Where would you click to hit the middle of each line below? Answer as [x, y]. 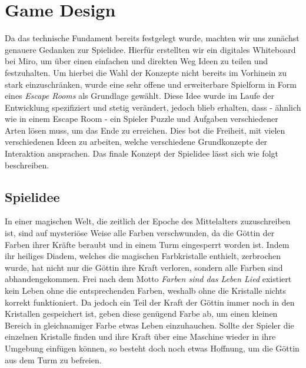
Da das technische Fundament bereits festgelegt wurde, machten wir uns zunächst [152, 38]
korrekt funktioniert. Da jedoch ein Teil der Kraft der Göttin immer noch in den [150, 302]
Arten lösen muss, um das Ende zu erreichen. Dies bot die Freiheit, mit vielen [145, 130]
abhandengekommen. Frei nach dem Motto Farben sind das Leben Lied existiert [148, 279]
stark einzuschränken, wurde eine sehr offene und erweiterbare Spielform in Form [151, 84]
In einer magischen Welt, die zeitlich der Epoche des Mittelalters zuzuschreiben [148, 221]
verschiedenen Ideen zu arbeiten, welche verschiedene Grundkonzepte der [136, 142]
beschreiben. [27, 165]
